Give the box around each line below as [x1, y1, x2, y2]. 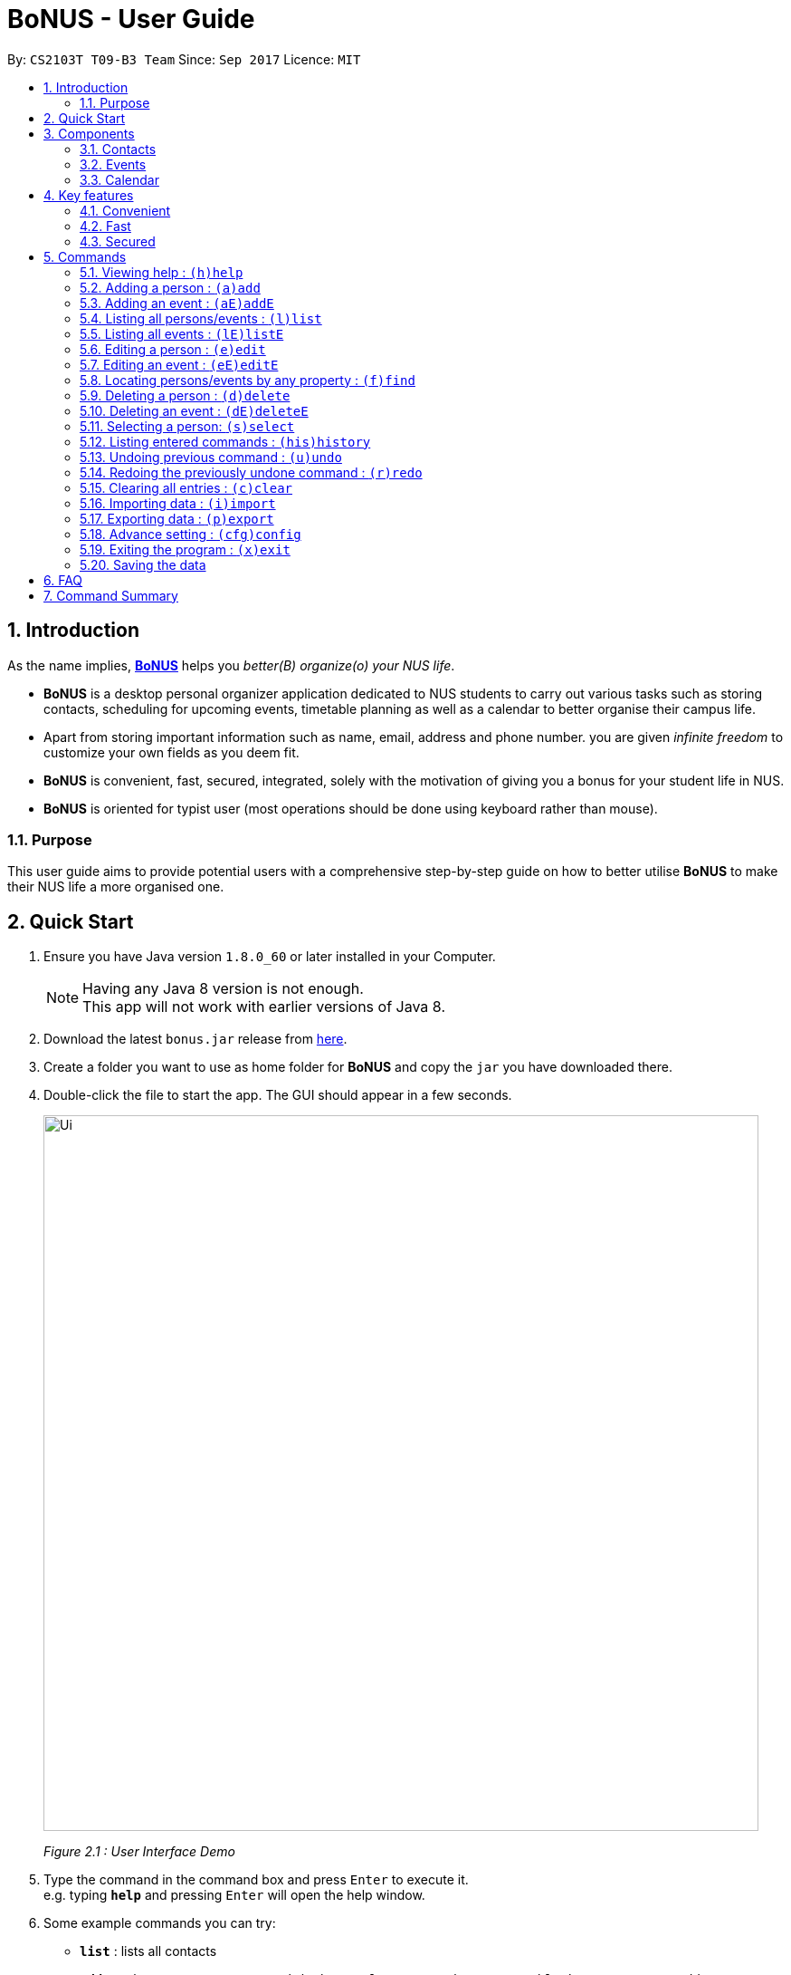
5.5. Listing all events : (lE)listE [80, 325, 284, 342]
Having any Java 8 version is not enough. [82, 979, 364, 998]
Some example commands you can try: [43, 1915, 276, 1932]
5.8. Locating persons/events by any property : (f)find [80, 371, 415, 388]
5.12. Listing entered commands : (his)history [80, 433, 371, 449]
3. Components [43, 125, 135, 141]
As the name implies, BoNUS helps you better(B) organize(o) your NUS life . [7, 657, 455, 673]
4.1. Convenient [80, 202, 171, 218]
